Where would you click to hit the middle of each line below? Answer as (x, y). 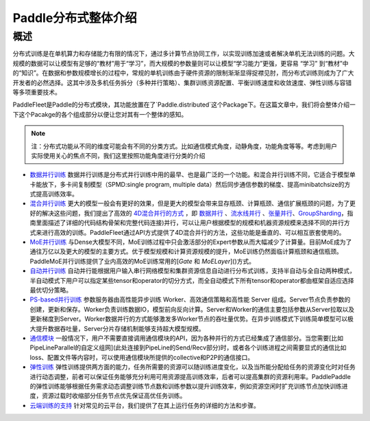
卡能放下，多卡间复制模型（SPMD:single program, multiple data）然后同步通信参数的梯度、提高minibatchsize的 (187, 184)
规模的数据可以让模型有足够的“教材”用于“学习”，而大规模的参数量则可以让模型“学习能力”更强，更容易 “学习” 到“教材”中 (181, 63)
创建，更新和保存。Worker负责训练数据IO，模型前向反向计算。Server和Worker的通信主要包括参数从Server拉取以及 (192, 309)
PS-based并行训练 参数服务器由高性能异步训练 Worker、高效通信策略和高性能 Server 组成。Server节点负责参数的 (190, 299)
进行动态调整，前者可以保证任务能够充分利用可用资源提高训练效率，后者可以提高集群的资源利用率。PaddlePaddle (190, 376)
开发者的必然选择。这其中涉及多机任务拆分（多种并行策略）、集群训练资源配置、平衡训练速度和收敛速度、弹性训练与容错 (182, 82)
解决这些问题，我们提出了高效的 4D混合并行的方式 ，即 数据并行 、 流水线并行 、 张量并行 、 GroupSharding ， (194, 213)
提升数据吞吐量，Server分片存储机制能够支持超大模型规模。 (120, 328)
